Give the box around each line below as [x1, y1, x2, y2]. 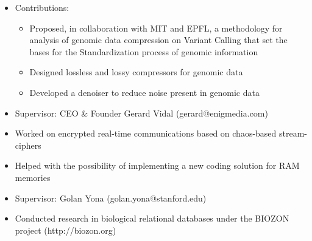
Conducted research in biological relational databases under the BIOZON [15, 212, 289, 225]
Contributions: [15, 1, 69, 13]
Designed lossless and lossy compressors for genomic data [29, 66, 243, 78]
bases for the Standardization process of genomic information [29, 45, 258, 58]
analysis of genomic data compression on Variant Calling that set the [29, 33, 288, 46]
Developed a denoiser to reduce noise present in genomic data [29, 86, 260, 98]
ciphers [15, 138, 41, 151]
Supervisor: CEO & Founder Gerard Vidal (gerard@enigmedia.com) [15, 106, 268, 119]
